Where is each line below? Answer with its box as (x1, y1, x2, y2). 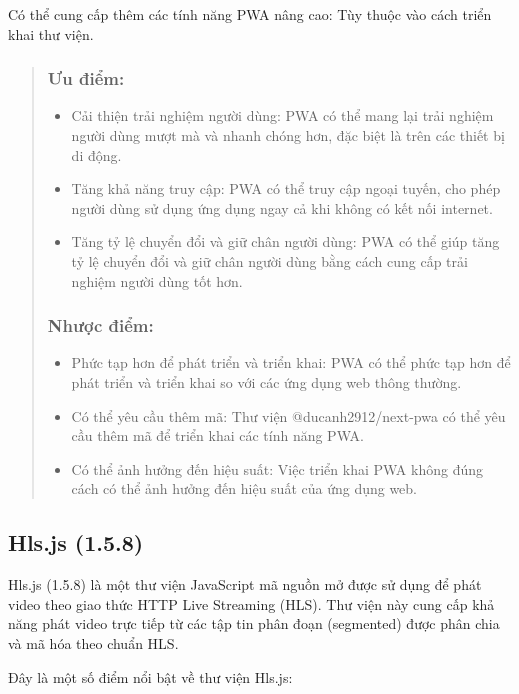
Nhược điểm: (47, 313, 154, 338)
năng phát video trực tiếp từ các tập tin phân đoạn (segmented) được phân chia (8, 613, 500, 634)
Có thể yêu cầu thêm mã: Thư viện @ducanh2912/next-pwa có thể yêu (71, 405, 506, 426)
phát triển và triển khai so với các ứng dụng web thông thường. (71, 371, 462, 392)
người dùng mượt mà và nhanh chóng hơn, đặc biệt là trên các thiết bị (71, 125, 505, 145)
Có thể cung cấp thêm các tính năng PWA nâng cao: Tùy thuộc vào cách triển (8, 4, 492, 24)
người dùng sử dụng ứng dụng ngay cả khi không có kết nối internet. (71, 197, 493, 218)
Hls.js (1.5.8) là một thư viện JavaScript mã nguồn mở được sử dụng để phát (8, 574, 482, 595)
